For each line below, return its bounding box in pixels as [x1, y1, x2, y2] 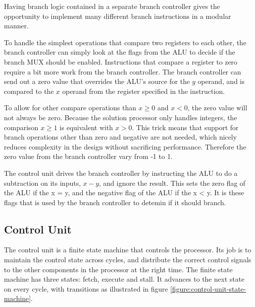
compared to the [4, 85, 54, 96]
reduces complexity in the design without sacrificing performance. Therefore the [4, 141, 246, 152]
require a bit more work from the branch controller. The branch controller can [4, 66, 241, 77]
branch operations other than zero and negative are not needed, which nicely [4, 132, 237, 142]
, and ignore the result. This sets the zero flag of [99, 177, 246, 188]
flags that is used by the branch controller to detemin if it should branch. [4, 197, 226, 207]
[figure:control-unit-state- [170, 283, 246, 294]
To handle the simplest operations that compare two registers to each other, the [4, 37, 247, 47]
